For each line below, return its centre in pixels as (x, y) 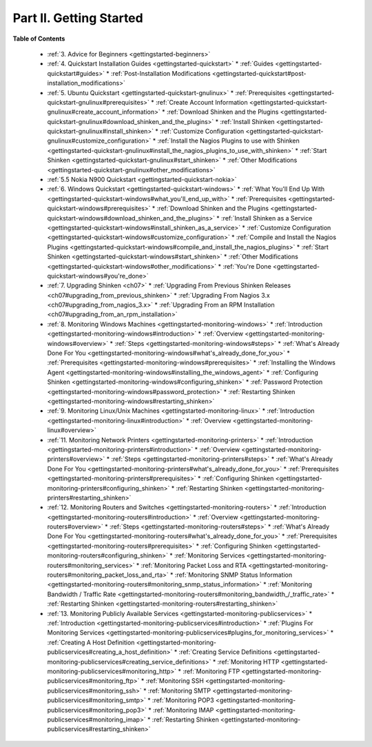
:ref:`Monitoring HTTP (248, 662)
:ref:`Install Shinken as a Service (267, 218)
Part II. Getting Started (78, 18)
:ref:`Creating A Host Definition (91, 642)
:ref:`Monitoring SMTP (179, 690)
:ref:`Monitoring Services (210, 555)
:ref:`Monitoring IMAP (183, 710)
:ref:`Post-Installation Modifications (161, 73)
